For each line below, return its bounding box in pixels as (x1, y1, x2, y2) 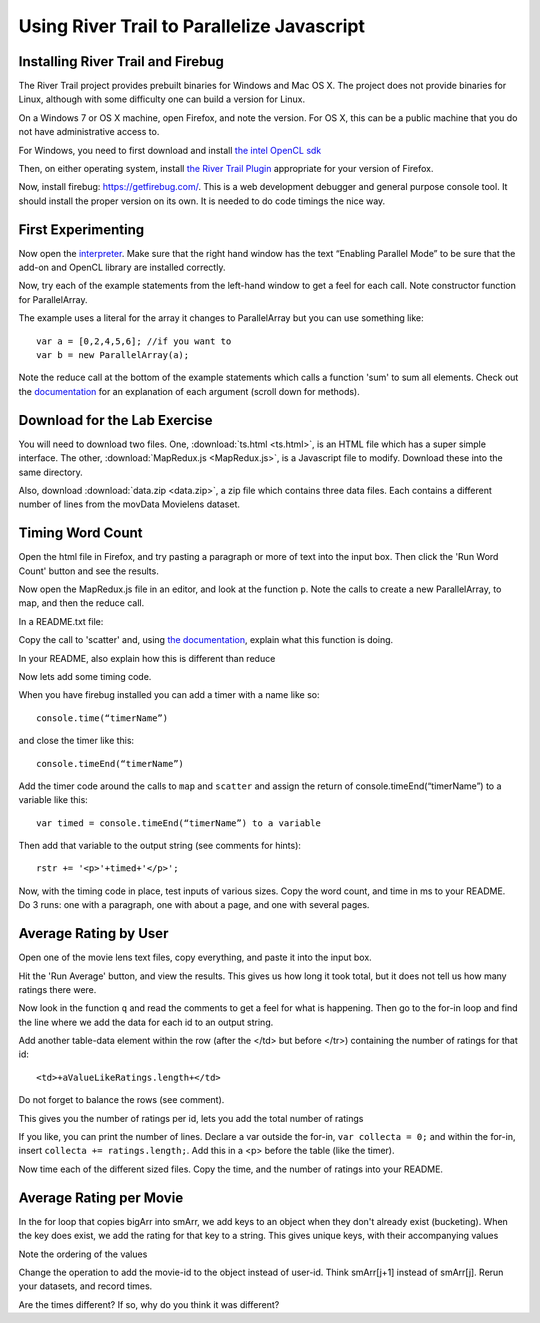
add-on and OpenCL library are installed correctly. (18, 261, 226, 274)
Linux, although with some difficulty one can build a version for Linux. (18, 93, 305, 105)
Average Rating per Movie (18, 1189, 184, 1206)
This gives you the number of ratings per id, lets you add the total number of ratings (18, 1112, 364, 1124)
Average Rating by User (18, 925, 169, 942)
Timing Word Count (18, 525, 144, 542)
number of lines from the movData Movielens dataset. (18, 498, 240, 510)
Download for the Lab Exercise (18, 411, 214, 429)
